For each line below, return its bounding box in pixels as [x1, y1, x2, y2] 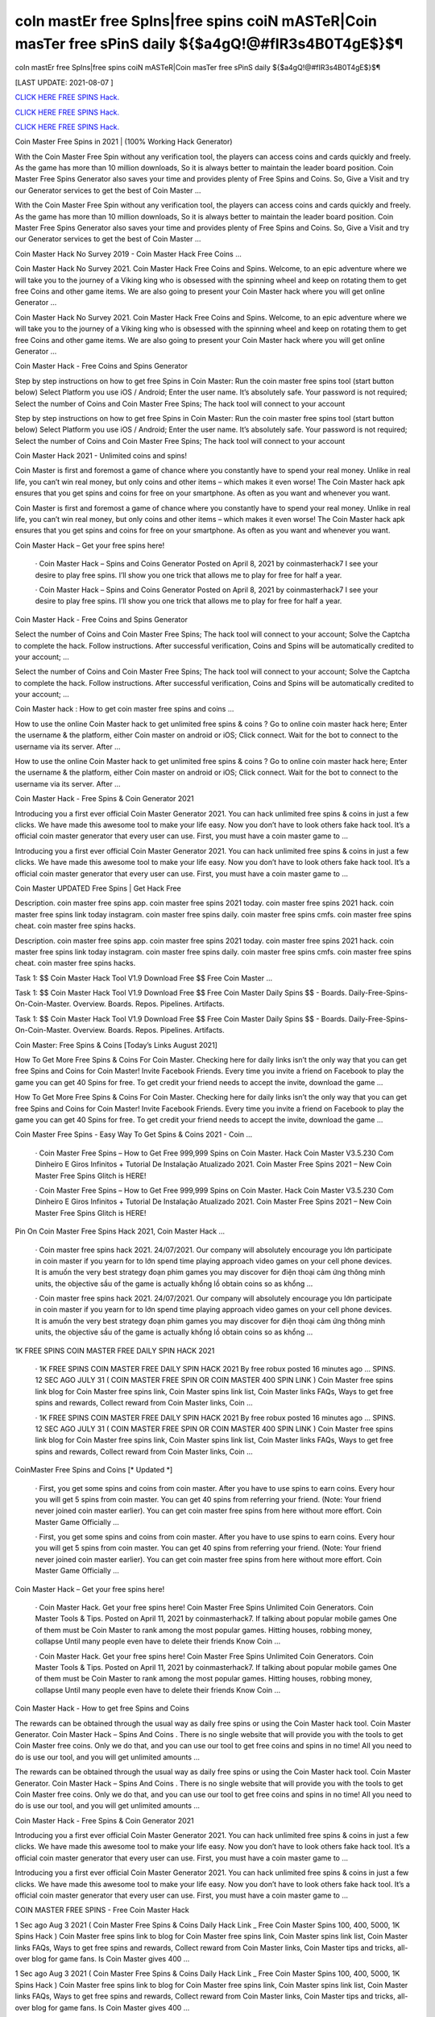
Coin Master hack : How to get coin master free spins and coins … [14, 704, 234, 714]
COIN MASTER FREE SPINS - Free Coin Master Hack [14, 1905, 189, 1915]
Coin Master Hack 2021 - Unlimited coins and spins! [14, 451, 188, 461]
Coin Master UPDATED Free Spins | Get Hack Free [14, 883, 181, 893]
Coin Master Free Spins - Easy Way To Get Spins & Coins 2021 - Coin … [14, 1130, 253, 1139]
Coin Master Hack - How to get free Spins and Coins [14, 1703, 189, 1714]
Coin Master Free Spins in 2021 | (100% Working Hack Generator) [14, 137, 233, 147]
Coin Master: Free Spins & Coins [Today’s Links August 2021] [14, 1040, 217, 1050]
